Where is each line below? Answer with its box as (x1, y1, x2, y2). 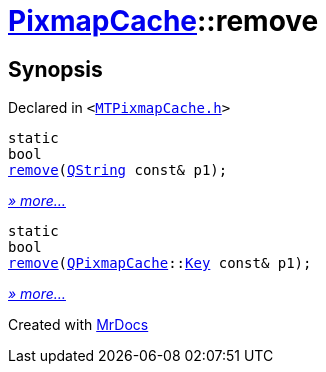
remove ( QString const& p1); (8, 162, 228, 179)
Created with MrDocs (8, 316, 149, 334)
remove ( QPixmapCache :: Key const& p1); (8, 255, 312, 272)
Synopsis (8, 56, 103, 82)
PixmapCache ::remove (8, 4, 319, 38)
